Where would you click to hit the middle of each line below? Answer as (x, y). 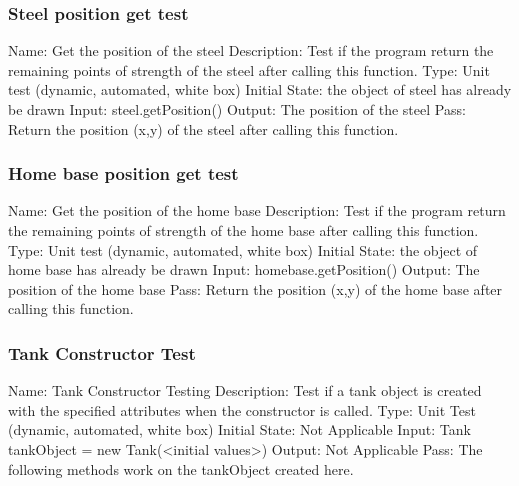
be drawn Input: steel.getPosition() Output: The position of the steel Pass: (237, 109)
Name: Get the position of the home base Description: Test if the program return (257, 210)
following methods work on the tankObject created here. (181, 468)
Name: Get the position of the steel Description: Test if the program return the (251, 50)
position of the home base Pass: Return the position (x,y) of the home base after (255, 288)
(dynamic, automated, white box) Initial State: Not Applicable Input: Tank (239, 429)
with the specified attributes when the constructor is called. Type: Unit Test (242, 409)
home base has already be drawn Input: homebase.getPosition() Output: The (244, 269)
